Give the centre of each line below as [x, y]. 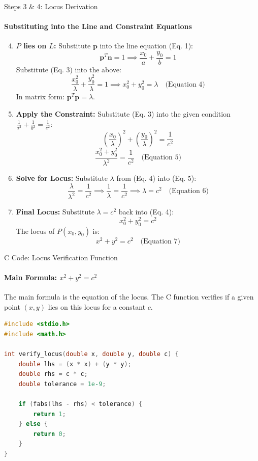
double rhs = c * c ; [53, 374]
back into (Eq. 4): [146, 212]
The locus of [35, 231]
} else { [33, 424]
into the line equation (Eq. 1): [146, 46]
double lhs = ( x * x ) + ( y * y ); [75, 364]
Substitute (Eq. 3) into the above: [69, 69]
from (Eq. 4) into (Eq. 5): [156, 178]
